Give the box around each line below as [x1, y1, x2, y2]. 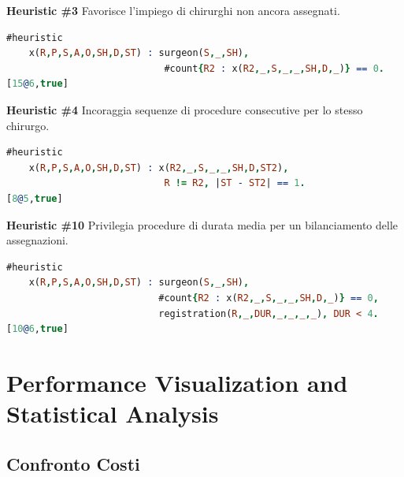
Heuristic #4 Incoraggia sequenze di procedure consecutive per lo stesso [6, 101, 363, 117]
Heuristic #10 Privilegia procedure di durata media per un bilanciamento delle [6, 216, 398, 233]
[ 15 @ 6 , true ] [6, 78, 69, 90]
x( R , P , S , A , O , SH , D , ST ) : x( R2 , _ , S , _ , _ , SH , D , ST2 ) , [28, 162, 289, 173]
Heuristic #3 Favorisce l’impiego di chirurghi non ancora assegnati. [6, 2, 340, 18]
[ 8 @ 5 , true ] [6, 192, 63, 204]
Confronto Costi [6, 451, 140, 475]
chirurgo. [6, 117, 50, 133]
